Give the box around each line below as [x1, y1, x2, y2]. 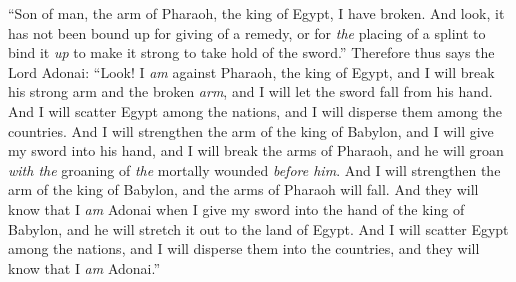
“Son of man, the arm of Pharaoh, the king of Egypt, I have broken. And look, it [8, 3, 505, 23]
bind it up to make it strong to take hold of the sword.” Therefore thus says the [8, 42, 495, 63]
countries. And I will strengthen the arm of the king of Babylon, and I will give [8, 120, 494, 141]
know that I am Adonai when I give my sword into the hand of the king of [8, 198, 465, 219]
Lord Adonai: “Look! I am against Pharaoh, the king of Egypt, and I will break [8, 61, 495, 82]
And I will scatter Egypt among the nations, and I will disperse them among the [8, 100, 503, 121]
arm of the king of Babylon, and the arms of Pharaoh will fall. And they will [8, 179, 479, 200]
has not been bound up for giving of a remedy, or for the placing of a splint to [8, 22, 486, 43]
